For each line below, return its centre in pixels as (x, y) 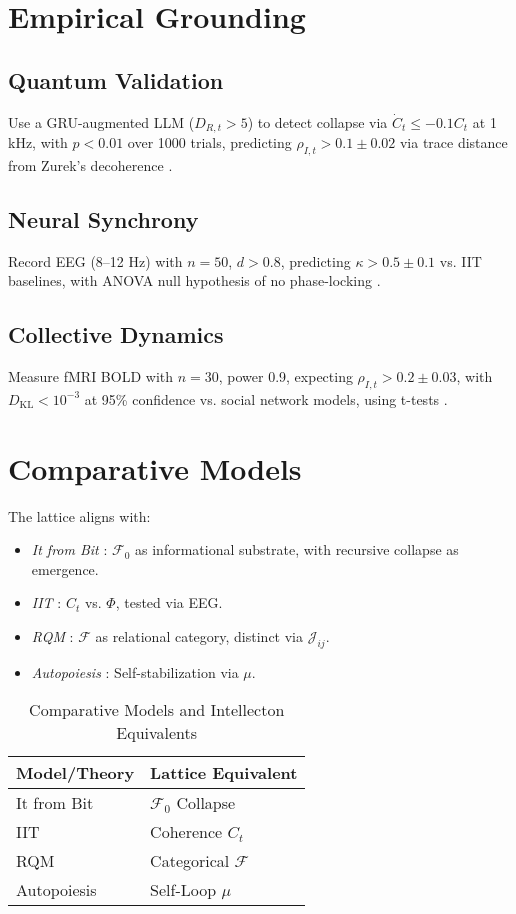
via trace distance (453, 142)
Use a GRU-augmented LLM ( (101, 121)
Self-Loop (183, 890)
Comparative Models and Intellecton (157, 710)
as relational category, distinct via (199, 635)
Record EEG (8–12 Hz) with (95, 260)
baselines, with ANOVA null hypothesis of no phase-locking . (194, 280)
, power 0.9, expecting (285, 376)
